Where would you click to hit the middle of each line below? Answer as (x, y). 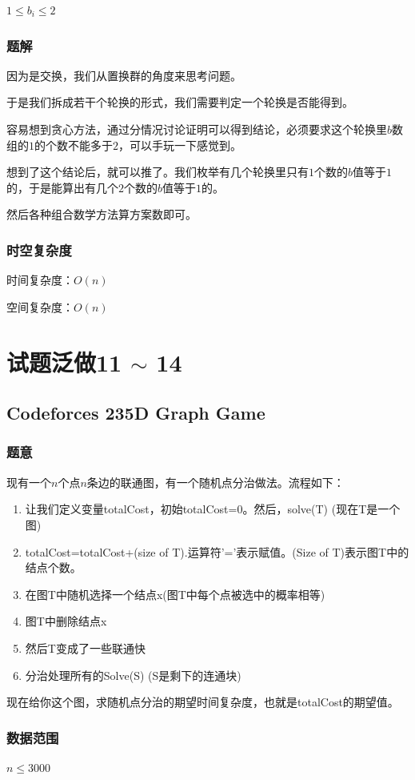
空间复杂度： (40, 306)
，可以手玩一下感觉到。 (180, 145)
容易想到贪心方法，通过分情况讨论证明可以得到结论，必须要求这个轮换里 (197, 129)
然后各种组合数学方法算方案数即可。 (102, 214)
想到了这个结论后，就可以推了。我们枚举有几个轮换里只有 (158, 172)
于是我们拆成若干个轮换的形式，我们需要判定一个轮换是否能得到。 (180, 102)
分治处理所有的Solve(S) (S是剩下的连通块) (133, 675)
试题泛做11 (64, 362)
